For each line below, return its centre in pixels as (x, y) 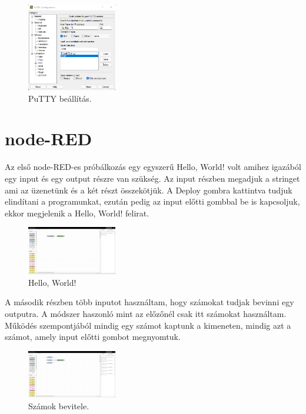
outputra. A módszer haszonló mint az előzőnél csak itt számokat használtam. (146, 313)
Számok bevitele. (59, 405)
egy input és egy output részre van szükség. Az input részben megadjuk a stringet (152, 178)
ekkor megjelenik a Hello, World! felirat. (77, 213)
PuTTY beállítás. (60, 98)
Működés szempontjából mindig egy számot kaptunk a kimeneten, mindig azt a (148, 325)
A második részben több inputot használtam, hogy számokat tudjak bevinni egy (149, 302)
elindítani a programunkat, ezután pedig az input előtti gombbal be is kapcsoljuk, (152, 201)
